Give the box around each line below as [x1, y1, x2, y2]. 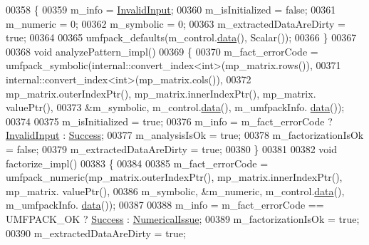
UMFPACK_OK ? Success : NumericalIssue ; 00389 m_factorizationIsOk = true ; [6, 211, 360, 226]
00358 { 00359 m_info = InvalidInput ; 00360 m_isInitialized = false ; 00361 [6, 2, 336, 16]
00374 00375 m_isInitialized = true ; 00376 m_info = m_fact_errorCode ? [6, 113, 333, 128]
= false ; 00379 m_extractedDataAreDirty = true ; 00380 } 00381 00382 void [6, 141, 337, 156]
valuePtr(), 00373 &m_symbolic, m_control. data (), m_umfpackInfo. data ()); [6, 100, 345, 115]
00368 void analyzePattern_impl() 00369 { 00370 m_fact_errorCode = [6, 43, 318, 58]
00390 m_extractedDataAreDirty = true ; [6, 225, 186, 240]
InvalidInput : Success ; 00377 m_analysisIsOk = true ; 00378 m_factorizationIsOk [6, 127, 364, 142]
